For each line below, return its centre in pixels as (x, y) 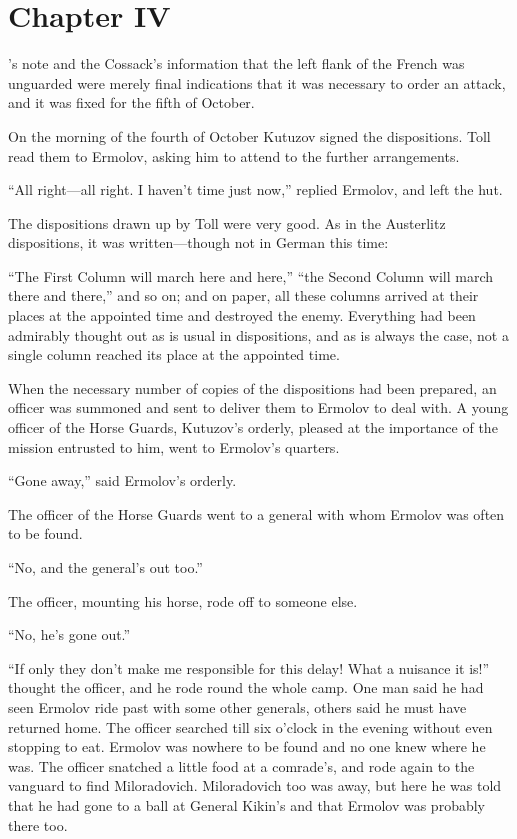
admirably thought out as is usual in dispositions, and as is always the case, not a (258, 334)
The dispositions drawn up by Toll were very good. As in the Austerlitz (227, 222)
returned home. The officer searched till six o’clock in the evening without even (250, 726)
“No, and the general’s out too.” (105, 567)
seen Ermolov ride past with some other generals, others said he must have (237, 706)
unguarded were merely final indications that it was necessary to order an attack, (257, 82)
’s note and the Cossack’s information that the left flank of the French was (236, 63)
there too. (38, 824)
